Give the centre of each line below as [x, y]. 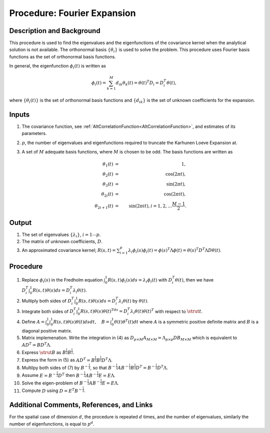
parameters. [34, 133]
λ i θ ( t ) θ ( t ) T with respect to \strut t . [166, 311]
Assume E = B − [39, 375]
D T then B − [71, 375]
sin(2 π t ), [176, 184]
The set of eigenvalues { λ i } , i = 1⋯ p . [61, 235]
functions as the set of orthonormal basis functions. [62, 56]
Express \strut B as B [44, 352]
